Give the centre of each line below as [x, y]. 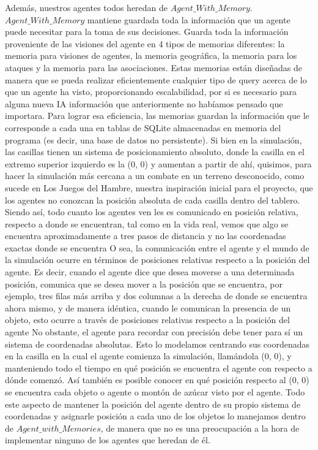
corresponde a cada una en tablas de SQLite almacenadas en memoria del [143, 127]
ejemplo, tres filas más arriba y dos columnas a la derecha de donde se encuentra [156, 296]
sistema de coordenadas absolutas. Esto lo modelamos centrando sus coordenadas [157, 344]
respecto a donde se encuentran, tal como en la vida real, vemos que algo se [147, 223]
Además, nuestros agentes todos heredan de [87, 7]
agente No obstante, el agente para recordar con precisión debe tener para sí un [154, 332]
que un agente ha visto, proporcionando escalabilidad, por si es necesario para [151, 92]
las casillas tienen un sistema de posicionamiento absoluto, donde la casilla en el [155, 152]
